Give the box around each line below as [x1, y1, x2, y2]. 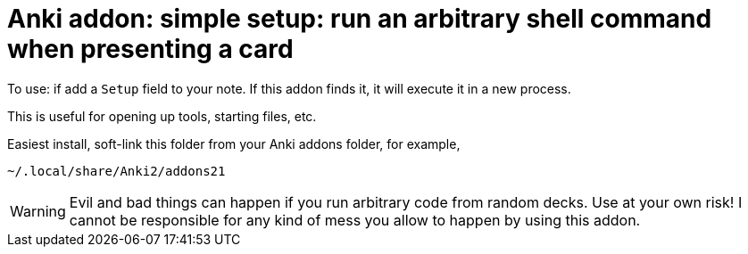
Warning [10, 201, 66, 220]
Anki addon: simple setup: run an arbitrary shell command [7, 4, 712, 34]
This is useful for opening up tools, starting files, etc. [7, 108, 317, 124]
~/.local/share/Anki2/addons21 [7, 163, 226, 178]
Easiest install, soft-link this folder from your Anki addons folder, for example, [7, 135, 461, 152]
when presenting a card [7, 34, 294, 64]
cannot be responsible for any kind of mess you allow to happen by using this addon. [69, 210, 641, 229]
